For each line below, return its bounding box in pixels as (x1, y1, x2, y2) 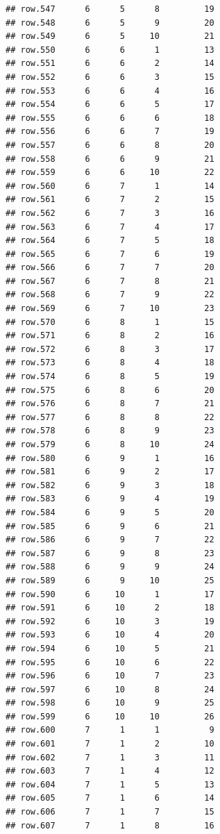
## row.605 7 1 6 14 (6, 793, 214, 803)
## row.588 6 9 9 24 (6, 562, 214, 572)
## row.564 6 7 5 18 (6, 235, 214, 246)
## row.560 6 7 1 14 (6, 181, 214, 191)
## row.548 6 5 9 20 (6, 17, 214, 28)
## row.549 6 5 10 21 (6, 31, 214, 42)
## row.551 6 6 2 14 (6, 58, 214, 69)
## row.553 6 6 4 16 (6, 85, 214, 96)
